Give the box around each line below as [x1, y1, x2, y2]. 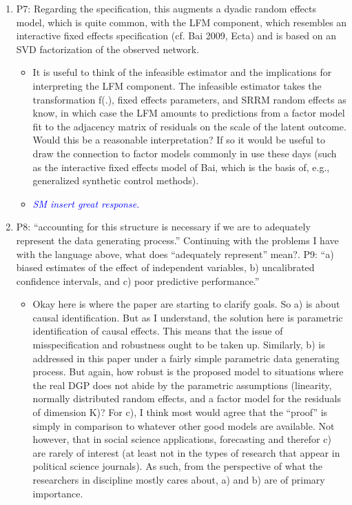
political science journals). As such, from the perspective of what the [32, 459, 323, 473]
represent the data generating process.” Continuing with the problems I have [16, 232, 339, 247]
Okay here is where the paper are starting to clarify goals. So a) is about [32, 297, 340, 311]
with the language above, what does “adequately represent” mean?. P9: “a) [16, 246, 334, 261]
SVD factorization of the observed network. [16, 41, 200, 56]
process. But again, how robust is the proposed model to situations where [32, 364, 344, 379]
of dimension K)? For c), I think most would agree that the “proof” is [32, 405, 328, 419]
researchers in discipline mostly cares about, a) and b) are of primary [32, 473, 325, 486]
